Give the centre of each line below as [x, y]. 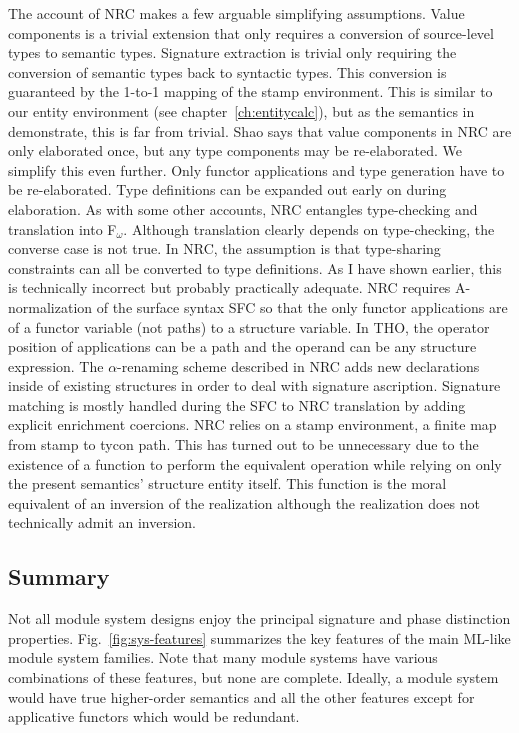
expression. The [56, 365]
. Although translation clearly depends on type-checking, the [309, 228]
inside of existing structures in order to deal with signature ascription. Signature [254, 385]
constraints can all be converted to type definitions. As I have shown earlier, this [255, 267]
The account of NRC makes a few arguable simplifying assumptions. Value [236, 13]
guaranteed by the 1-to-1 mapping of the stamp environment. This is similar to [250, 91]
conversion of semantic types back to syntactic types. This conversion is [227, 71]
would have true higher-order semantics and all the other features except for [241, 696]
